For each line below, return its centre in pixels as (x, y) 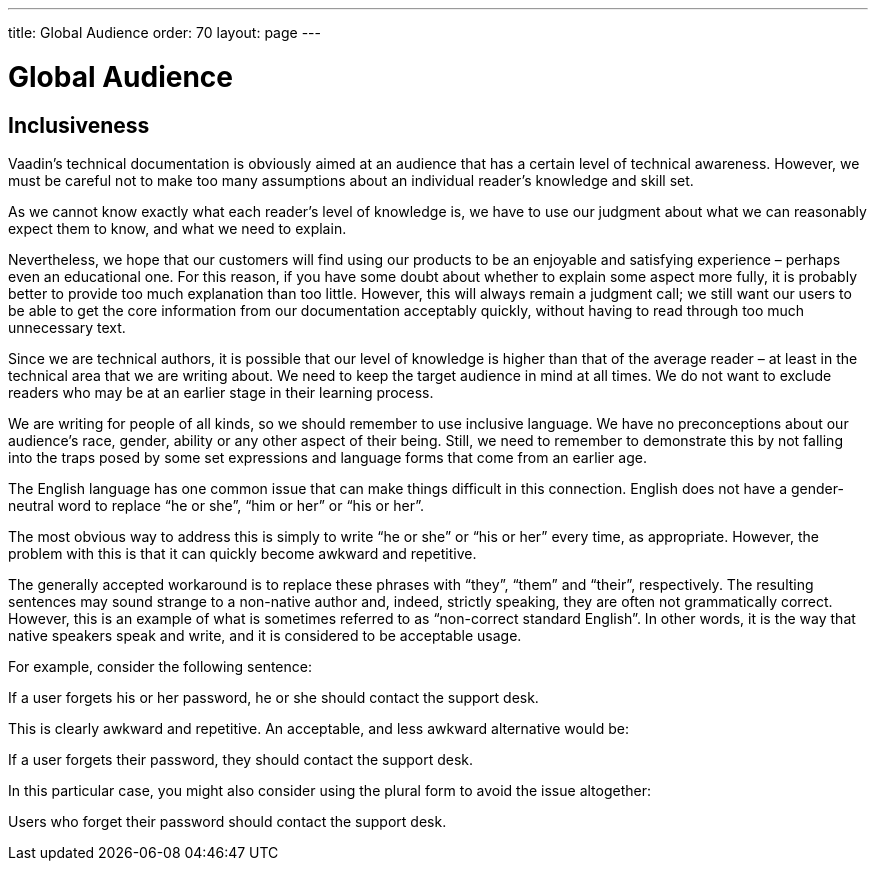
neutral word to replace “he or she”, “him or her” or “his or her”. (216, 505)
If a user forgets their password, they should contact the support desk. (241, 759)
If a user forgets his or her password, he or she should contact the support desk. (273, 697)
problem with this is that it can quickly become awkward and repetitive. (242, 553)
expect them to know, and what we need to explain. (177, 228)
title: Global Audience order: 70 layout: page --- (164, 32)
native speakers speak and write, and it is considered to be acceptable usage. (265, 635)
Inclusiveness (79, 125)
